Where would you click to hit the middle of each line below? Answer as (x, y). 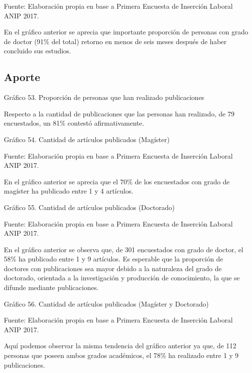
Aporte (22, 77)
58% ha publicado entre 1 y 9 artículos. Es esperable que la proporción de (114, 259)
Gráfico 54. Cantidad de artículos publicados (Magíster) (87, 139)
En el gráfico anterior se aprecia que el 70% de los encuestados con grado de (117, 181)
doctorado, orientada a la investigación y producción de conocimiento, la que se (122, 278)
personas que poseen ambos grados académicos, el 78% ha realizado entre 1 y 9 (121, 355)
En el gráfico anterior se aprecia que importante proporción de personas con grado (126, 32)
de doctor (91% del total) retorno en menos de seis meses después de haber (115, 41)
